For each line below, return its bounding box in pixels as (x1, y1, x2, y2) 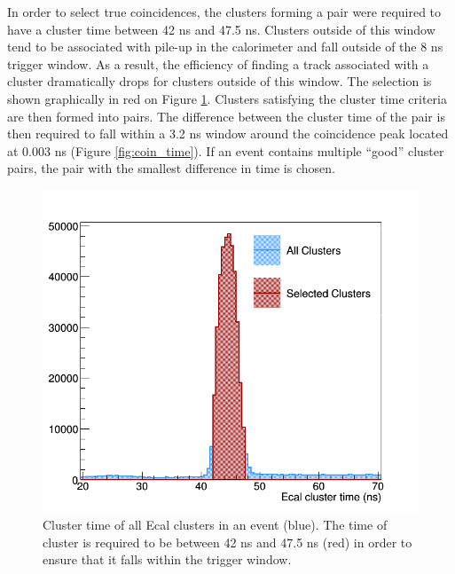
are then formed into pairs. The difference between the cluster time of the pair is (7, 106, 445, 125)
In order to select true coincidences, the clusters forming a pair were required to (7, 3, 442, 20)
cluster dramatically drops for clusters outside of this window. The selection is (7, 72, 432, 90)
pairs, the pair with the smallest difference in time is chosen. (7, 159, 335, 177)
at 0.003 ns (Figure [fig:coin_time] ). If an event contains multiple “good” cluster (7, 141, 444, 160)
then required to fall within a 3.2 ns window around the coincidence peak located (7, 124, 449, 143)
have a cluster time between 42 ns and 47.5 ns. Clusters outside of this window (7, 20, 435, 38)
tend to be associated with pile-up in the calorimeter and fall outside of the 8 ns (7, 37, 443, 56)
